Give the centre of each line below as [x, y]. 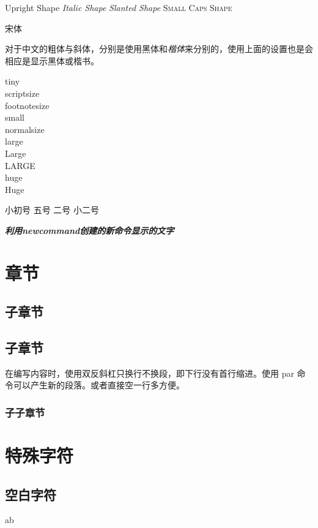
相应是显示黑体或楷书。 [52, 60]
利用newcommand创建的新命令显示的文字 [90, 230]
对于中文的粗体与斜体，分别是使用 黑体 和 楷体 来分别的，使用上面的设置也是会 [159, 49]
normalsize [25, 129]
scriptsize [22, 93]
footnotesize [27, 105]
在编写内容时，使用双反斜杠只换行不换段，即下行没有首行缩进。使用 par [150, 373]
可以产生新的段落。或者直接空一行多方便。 [99, 385]
